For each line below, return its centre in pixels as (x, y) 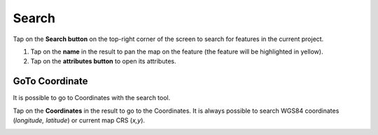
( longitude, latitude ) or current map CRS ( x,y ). (79, 120)
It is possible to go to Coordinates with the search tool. (92, 98)
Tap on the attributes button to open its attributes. (103, 61)
